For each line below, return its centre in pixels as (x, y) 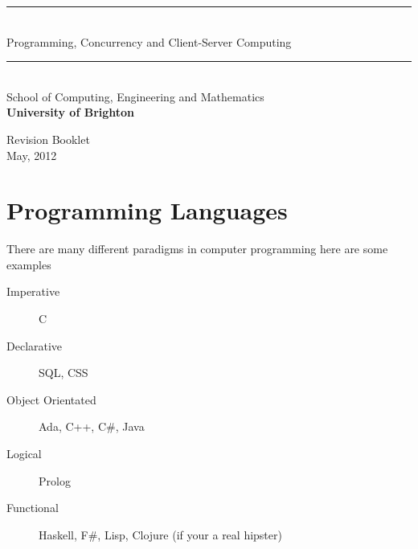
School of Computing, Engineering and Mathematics (135, 96)
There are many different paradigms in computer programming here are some (197, 249)
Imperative (33, 291)
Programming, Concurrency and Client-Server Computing (149, 41)
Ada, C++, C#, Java (92, 426)
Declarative (35, 345)
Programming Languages (147, 210)
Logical (24, 454)
